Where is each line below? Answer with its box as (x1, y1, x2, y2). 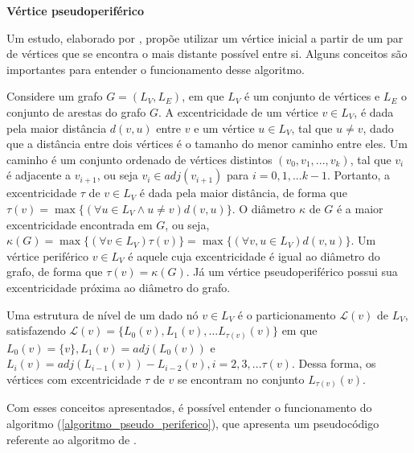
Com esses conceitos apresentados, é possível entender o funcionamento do (6, 399, 372, 416)
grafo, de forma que (6, 263, 103, 280)
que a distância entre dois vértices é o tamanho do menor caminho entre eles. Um (6, 135, 408, 152)
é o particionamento (237, 306, 336, 323)
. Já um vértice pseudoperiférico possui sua (186, 263, 398, 280)
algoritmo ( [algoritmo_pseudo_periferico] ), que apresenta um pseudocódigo (6, 414, 379, 431)
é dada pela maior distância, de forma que (139, 184, 347, 201)
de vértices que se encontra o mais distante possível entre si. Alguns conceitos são (6, 45, 408, 62)
